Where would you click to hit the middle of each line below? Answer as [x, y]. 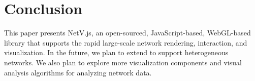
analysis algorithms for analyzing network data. [78, 72]
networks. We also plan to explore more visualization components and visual [123, 62]
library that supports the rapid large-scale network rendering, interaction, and [126, 42]
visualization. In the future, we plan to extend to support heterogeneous [116, 52]
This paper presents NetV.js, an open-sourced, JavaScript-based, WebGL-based [127, 33]
